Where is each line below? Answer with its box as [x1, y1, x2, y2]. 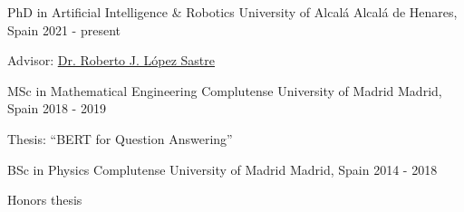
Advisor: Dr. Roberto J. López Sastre [7, 51, 215, 70]
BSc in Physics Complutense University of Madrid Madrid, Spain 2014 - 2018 [7, 159, 438, 178]
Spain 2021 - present [7, 20, 121, 39]
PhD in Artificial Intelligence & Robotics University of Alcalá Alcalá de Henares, [7, 3, 458, 21]
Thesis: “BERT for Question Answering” [7, 129, 233, 148]
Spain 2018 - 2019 [7, 99, 106, 118]
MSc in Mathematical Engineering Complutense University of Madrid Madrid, [7, 81, 442, 100]
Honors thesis [7, 190, 82, 209]
